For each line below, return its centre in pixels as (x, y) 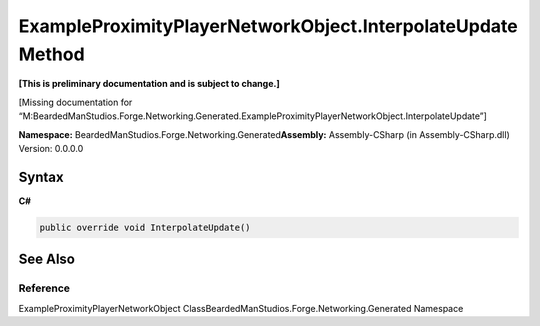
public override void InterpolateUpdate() (145, 227)
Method (51, 54)
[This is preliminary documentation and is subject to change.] (149, 84)
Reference (44, 288)
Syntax (41, 176)
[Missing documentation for (75, 102)
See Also (46, 259)
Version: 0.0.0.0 (51, 148)
